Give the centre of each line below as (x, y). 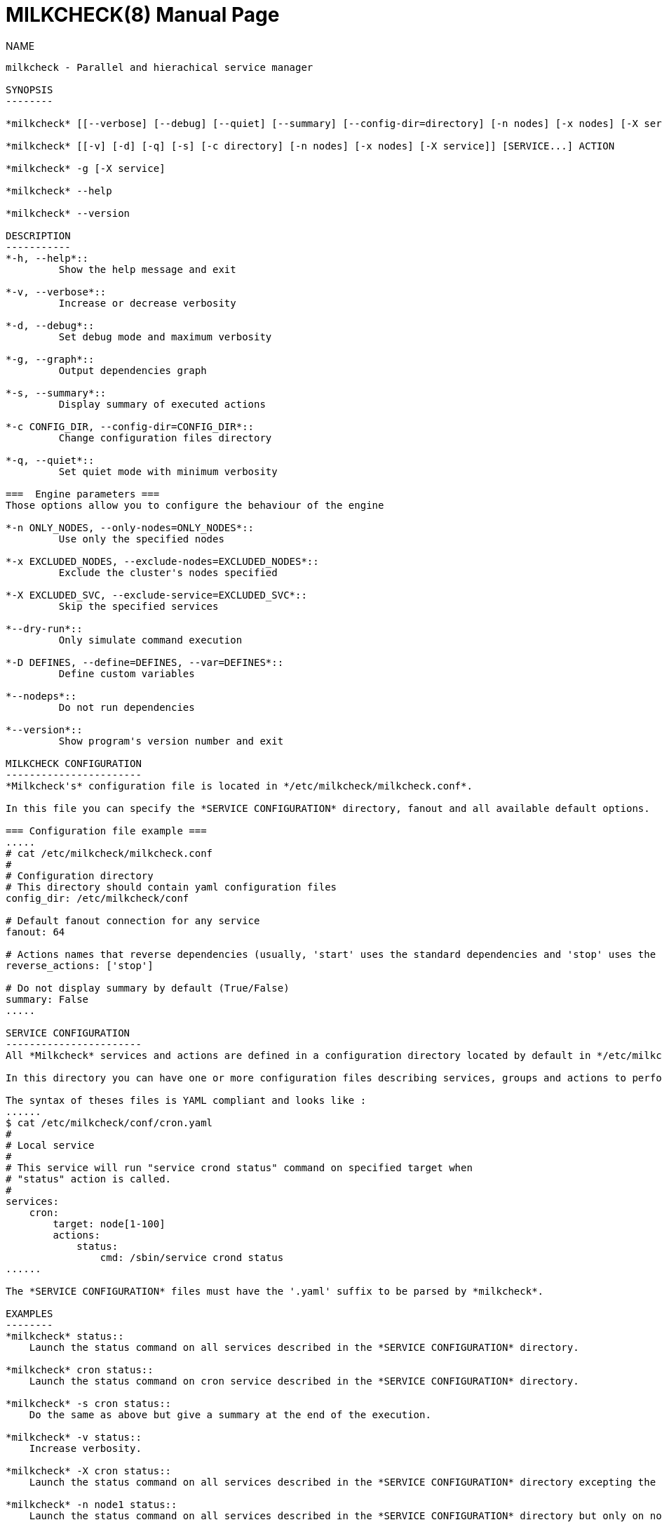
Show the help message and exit (147, 269)
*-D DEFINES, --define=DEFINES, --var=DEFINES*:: (145, 662)
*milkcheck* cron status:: (80, 1369)
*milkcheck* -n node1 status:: (92, 1504)
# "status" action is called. (89, 1179)
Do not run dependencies (127, 707)
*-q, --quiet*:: (50, 460)
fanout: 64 (35, 932)
